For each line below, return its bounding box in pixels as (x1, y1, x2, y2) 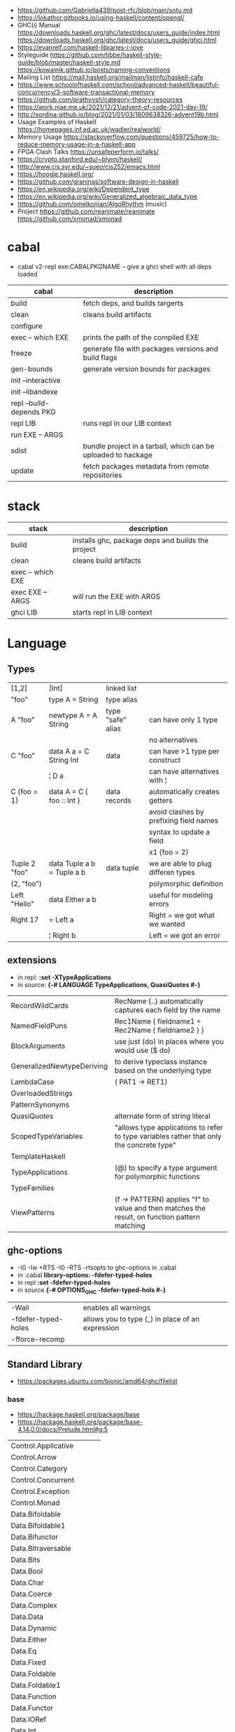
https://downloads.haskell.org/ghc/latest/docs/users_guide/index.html (17, 28, 220, 36)
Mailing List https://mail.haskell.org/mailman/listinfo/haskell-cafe (17, 73, 204, 81)
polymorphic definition (149, 878, 224, 888)
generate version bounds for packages (83, 364, 211, 374)
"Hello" (10, 899, 35, 908)
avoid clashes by (149, 807, 204, 817)
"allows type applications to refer (114, 1122, 224, 1132)
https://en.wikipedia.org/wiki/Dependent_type (17, 185, 150, 193)
